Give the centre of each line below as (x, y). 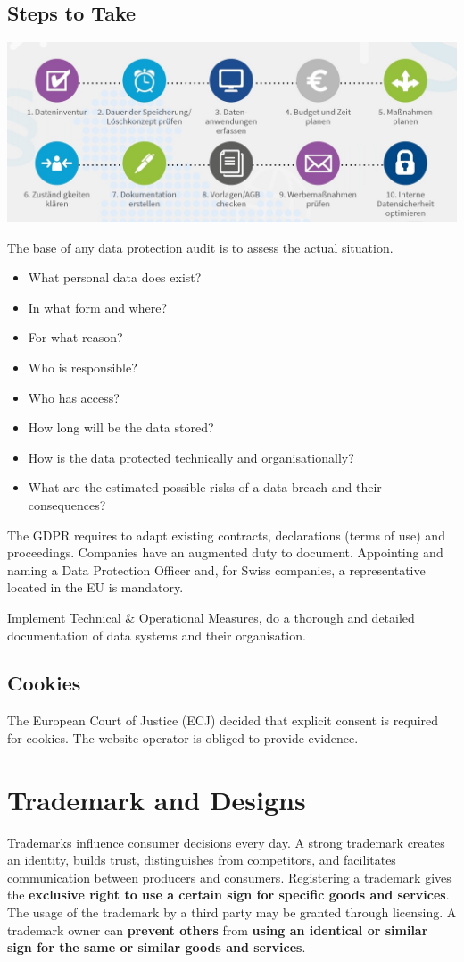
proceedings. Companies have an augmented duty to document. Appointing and (225, 552)
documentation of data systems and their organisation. (157, 635)
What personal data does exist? (115, 277)
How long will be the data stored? (121, 427)
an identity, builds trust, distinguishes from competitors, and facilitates (202, 860)
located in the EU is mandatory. (95, 587)
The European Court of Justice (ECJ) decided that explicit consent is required (223, 720)
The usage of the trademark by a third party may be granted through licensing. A (232, 912)
